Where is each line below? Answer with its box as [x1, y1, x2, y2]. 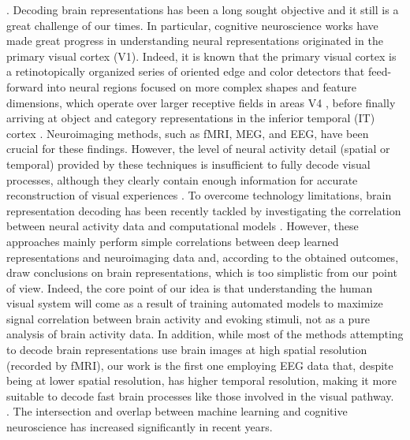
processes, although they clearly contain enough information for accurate [6, 171, 358, 188]
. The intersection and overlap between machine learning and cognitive [6, 403, 348, 419]
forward [6, 78, 43, 95]
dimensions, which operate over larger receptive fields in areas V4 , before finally [6, 94, 396, 110]
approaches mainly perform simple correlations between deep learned [6, 233, 339, 249]
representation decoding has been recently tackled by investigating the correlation [6, 202, 401, 218]
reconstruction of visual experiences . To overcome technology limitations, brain [6, 187, 392, 203]
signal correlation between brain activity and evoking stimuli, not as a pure [6, 310, 370, 326]
